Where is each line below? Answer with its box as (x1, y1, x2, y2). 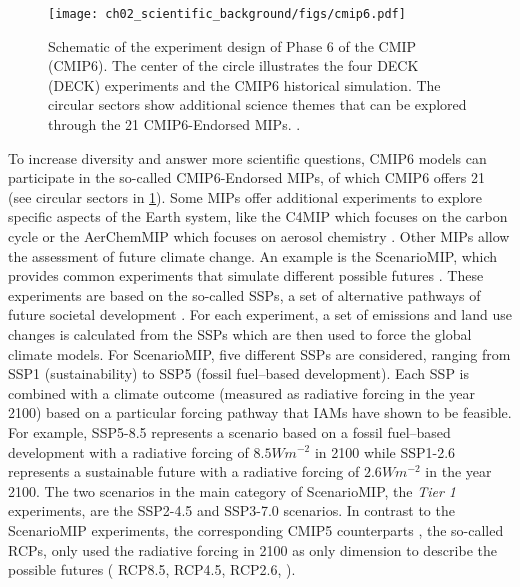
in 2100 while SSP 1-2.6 (314, 441, 456, 462)
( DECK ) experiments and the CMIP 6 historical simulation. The (48, 74, 441, 95)
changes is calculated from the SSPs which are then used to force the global (8, 323, 472, 344)
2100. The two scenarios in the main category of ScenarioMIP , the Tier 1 (8, 480, 457, 501)
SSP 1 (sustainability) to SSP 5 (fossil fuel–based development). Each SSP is (8, 363, 469, 384)
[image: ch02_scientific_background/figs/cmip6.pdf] (48, 7, 406, 21)
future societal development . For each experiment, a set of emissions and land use (8, 304, 512, 325)
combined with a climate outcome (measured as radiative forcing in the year (8, 382, 475, 403)
